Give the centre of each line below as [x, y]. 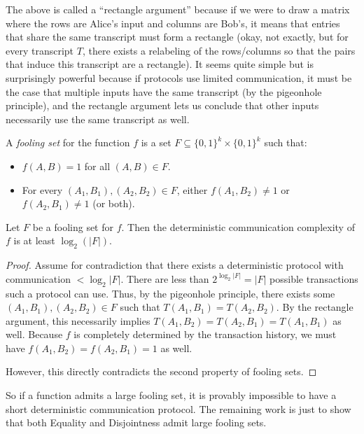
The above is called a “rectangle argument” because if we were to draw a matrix [178, 9]
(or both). [114, 203]
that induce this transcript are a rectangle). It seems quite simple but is [160, 64]
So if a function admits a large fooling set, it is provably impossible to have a [171, 395]
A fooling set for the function [68, 142]
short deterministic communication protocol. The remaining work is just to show [178, 408]
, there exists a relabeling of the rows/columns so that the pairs [219, 50]
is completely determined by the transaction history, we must [205, 334]
